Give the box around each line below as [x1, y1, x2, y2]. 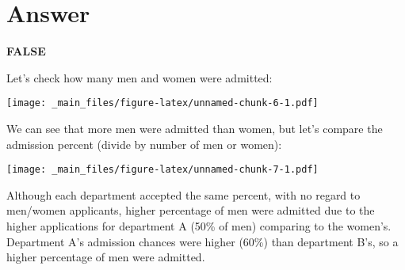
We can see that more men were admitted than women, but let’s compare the [6, 120, 383, 136]
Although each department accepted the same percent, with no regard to [6, 186, 361, 203]
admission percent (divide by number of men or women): [6, 135, 282, 152]
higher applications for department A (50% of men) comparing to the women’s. [6, 218, 392, 234]
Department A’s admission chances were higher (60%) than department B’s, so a [6, 233, 399, 249]
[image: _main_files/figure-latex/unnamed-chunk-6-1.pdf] [6, 97, 319, 109]
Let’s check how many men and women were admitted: [6, 69, 273, 86]
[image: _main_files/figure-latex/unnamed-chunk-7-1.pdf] [6, 164, 319, 176]
